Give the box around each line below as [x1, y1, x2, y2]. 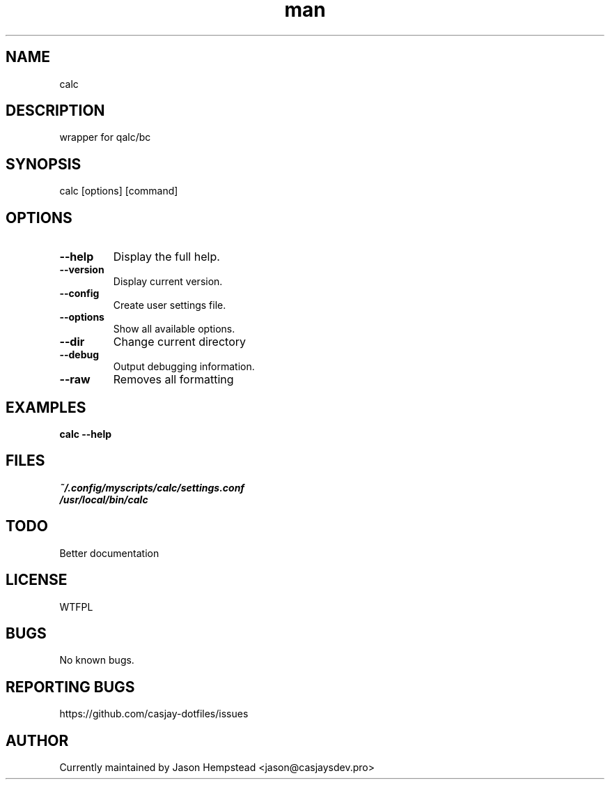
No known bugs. [59, 654, 134, 666]
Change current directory [113, 335, 246, 349]
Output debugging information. [113, 360, 255, 373]
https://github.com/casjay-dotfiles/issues [59, 708, 249, 720]
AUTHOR [6, 731, 69, 749]
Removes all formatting [113, 372, 234, 387]
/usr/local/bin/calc [59, 493, 148, 505]
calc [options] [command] [59, 185, 178, 197]
